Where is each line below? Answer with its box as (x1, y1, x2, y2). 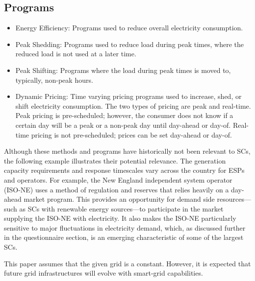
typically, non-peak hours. (15, 74, 93, 85)
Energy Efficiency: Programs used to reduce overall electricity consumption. (15, 23, 243, 33)
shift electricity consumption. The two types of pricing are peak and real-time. (15, 100, 251, 111)
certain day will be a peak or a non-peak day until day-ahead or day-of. (15, 119, 231, 130)
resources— (217, 194, 251, 204)
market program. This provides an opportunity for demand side (24, 194, 215, 204)
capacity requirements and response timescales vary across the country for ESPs (4, 165, 245, 175)
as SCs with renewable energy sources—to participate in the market (19, 203, 224, 213)
